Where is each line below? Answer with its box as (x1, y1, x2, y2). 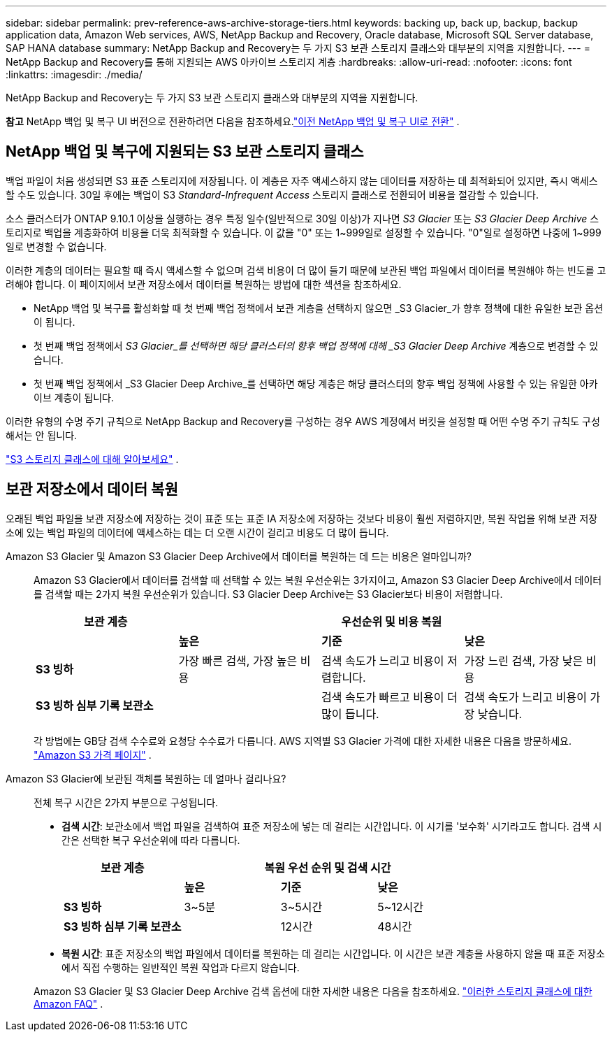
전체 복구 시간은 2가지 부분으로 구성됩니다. (34, 796, 219, 808)
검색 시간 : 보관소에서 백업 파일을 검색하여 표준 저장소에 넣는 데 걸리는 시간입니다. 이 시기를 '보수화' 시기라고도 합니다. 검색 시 (61, 820, 602, 832)
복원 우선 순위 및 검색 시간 (264, 860, 391, 875)
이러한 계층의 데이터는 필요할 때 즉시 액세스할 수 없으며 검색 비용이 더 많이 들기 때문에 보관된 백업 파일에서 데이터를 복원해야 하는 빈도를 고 (6, 264, 606, 276)
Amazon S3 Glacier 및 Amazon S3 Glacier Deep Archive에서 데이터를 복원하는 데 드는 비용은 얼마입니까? (6, 550, 472, 562)
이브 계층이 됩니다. (34, 391, 114, 403)
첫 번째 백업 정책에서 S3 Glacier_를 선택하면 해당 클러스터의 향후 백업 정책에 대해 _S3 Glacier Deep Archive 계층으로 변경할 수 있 (34, 339, 599, 352)
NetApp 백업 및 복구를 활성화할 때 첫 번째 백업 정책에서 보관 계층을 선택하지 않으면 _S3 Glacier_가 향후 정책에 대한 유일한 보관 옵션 (34, 301, 604, 314)
